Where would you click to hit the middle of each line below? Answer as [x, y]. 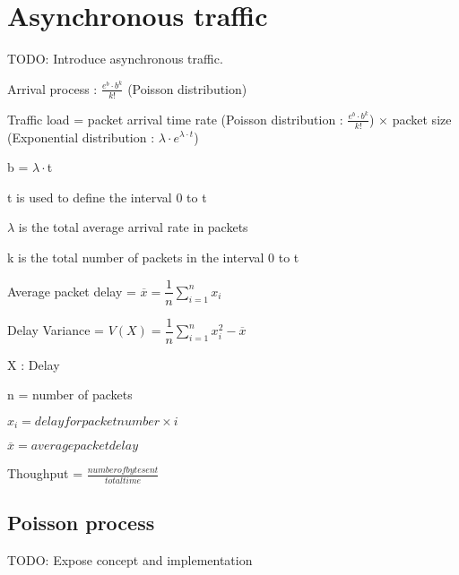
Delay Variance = [56, 330]
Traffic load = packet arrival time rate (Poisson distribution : [175, 119]
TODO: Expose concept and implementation [130, 559]
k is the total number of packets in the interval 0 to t [153, 257]
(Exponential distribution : [81, 137]
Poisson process [81, 522]
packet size [422, 119]
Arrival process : [52, 88]
